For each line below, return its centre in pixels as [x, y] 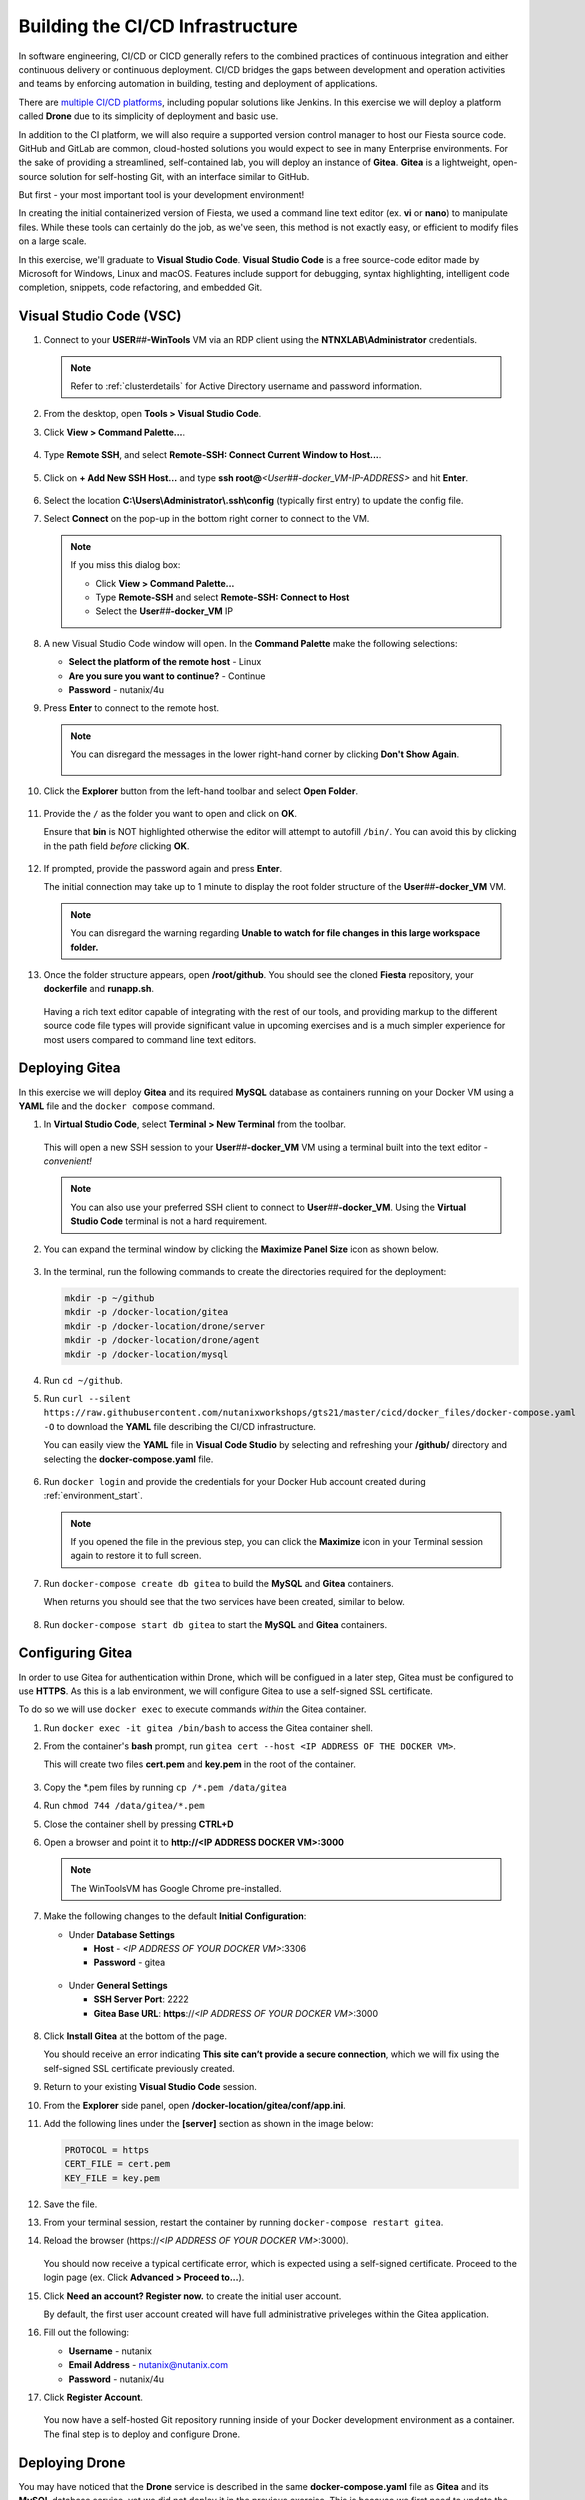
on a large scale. [52, 241]
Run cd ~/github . [83, 1380]
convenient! [67, 1161]
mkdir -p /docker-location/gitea [146, 1312]
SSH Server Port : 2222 [141, 1999]
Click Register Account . [93, 2397]
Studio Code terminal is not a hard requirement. [169, 1221]
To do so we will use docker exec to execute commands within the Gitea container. [192, 1709]
